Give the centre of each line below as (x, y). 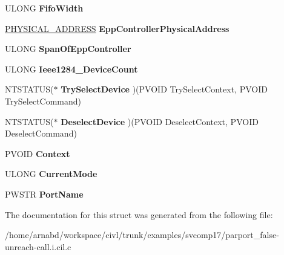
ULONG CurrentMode (51, 174)
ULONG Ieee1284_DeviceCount (71, 69)
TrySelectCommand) (43, 101)
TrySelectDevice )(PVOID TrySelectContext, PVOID (164, 89)
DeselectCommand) (41, 133)
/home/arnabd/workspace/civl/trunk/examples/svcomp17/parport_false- (142, 235)
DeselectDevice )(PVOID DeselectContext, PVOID (160, 121)
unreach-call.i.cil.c (38, 246)
